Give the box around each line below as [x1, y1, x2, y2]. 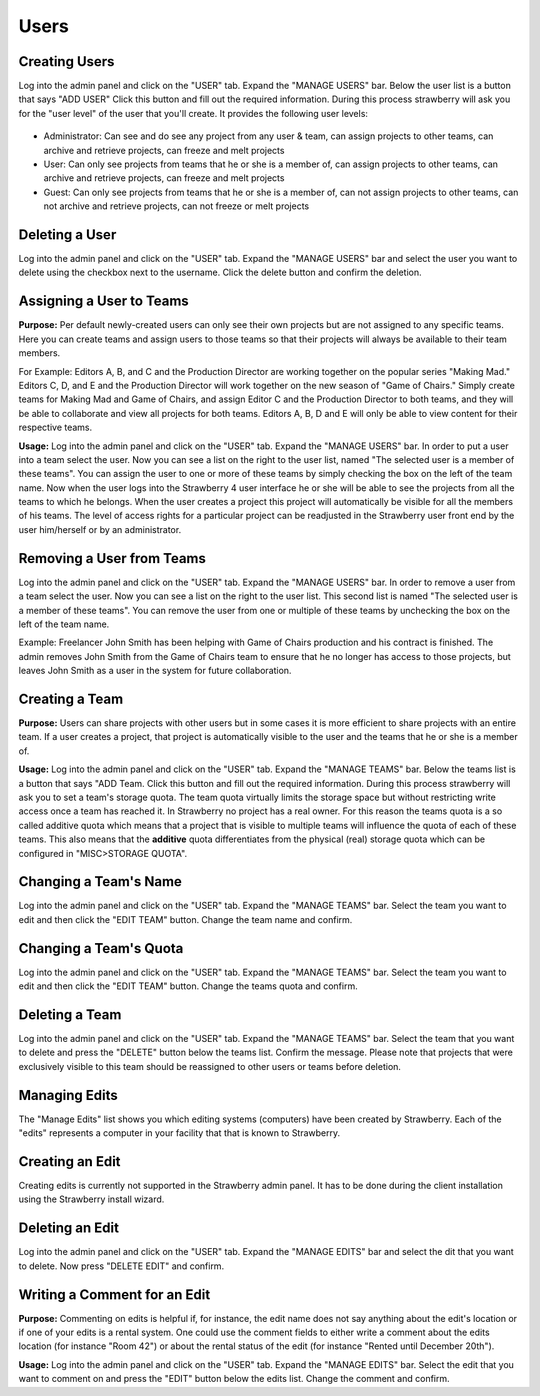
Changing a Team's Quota [18, 940, 184, 957]
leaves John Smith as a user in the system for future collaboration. [18, 665, 292, 677]
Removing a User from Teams [18, 550, 207, 567]
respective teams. [18, 421, 93, 434]
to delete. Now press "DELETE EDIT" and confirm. [18, 1260, 225, 1272]
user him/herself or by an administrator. [18, 523, 182, 535]
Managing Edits [18, 1086, 119, 1104]
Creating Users [18, 53, 115, 70]
